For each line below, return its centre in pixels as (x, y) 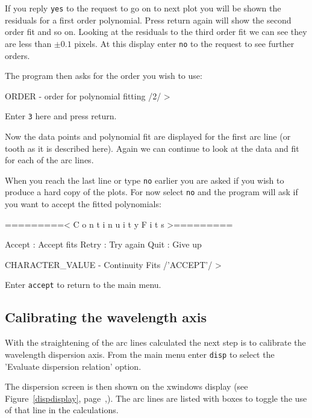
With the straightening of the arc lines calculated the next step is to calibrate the (155, 342)
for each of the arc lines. (49, 160)
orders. (17, 55)
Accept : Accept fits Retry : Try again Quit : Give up (103, 244)
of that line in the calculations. (62, 410)
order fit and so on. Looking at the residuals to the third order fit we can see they (156, 32)
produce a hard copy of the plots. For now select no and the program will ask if (151, 192)
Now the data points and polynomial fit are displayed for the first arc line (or (148, 136)
